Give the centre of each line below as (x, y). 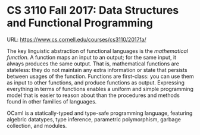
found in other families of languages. (52, 101)
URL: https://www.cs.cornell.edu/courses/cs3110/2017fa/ (76, 39)
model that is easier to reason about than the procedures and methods (93, 95)
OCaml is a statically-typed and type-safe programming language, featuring (100, 113)
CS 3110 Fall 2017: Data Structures (93, 10)
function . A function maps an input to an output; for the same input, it (92, 57)
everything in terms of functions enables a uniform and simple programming (100, 89)
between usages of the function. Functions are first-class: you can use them (100, 76)
